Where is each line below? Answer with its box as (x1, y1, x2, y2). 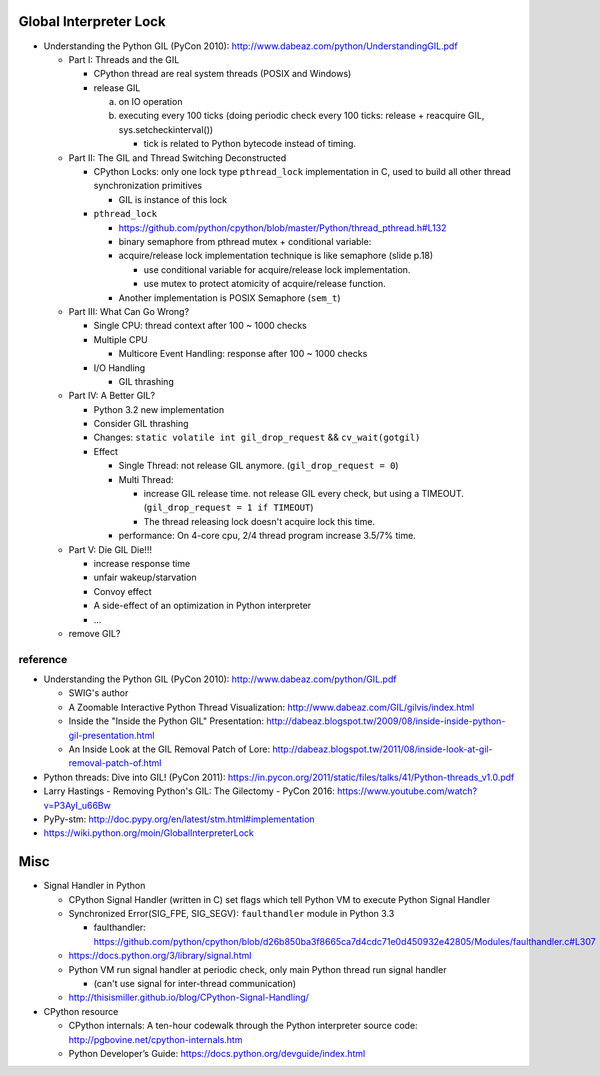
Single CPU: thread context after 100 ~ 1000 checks (93, 320, 307, 332)
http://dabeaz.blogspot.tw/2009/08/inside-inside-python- (266, 715, 506, 727)
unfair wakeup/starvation (93, 571, 197, 584)
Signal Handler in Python (43, 880, 146, 892)
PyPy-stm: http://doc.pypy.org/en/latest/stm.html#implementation (43, 813, 315, 825)
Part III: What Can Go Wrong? (68, 305, 190, 317)
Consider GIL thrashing (93, 418, 189, 430)
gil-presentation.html (68, 729, 155, 741)
